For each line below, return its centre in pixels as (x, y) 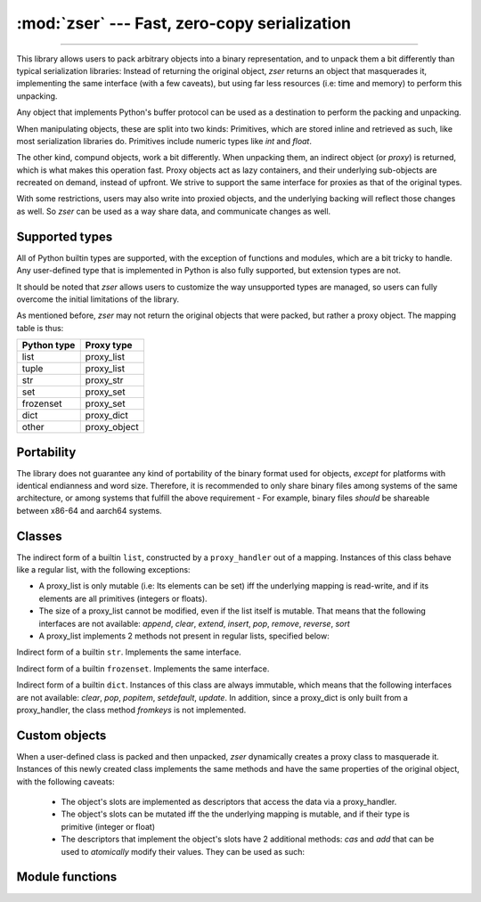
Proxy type (109, 345)
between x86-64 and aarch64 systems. (89, 510)
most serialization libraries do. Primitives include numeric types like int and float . (164, 141)
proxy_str (104, 380)
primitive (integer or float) (108, 826)
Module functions (67, 877)
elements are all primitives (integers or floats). (123, 598)
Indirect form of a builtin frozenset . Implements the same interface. (143, 669)
